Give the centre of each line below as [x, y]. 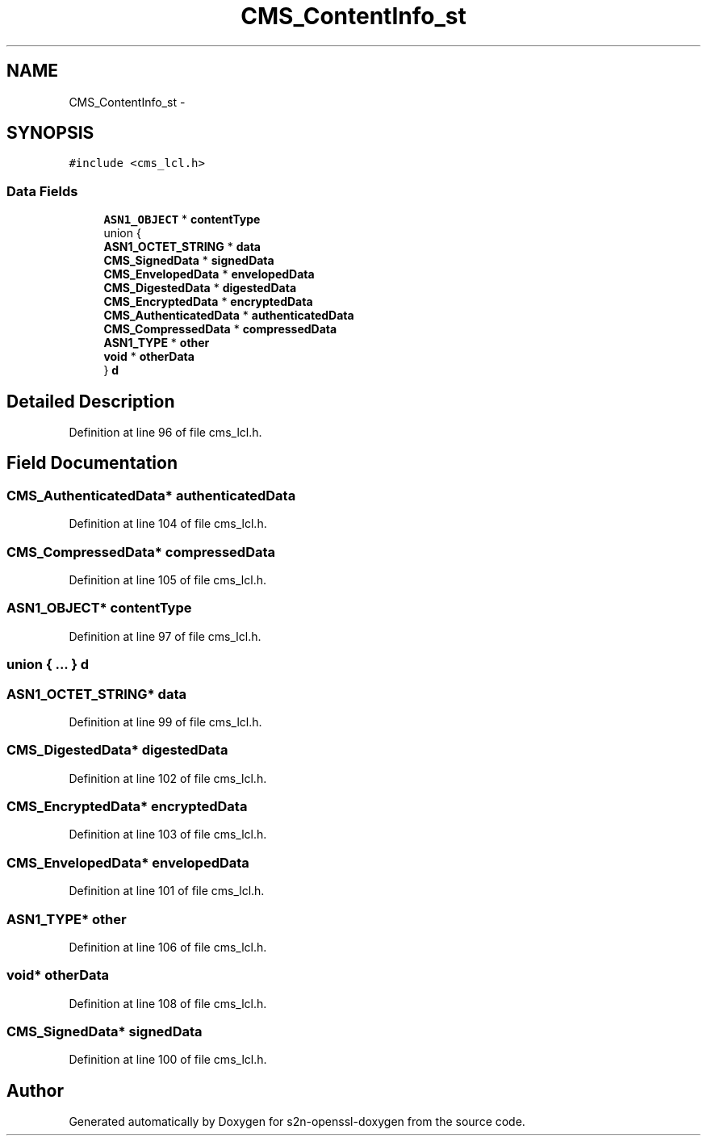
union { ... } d [48, 665]
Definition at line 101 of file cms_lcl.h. [167, 891]
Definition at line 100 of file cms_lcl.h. [168, 1060]
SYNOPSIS [50, 133]
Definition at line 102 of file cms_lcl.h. [168, 778]
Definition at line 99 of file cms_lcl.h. [165, 722]
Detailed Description [91, 401]
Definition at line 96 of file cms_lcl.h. [165, 433]
